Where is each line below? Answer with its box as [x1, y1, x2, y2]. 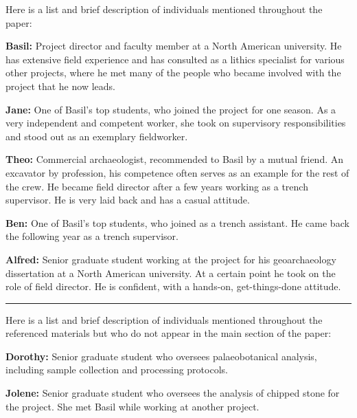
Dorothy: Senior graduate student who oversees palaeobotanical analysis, [5, 349, 317, 363]
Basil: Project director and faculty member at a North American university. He [5, 38, 342, 53]
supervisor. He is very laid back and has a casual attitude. [5, 192, 250, 207]
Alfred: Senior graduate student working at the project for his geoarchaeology [5, 252, 336, 266]
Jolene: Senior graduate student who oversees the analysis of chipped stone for [5, 386, 340, 400]
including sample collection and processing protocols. [5, 362, 228, 377]
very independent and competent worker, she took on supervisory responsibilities [5, 115, 346, 130]
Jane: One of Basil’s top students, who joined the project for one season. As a [5, 102, 336, 116]
